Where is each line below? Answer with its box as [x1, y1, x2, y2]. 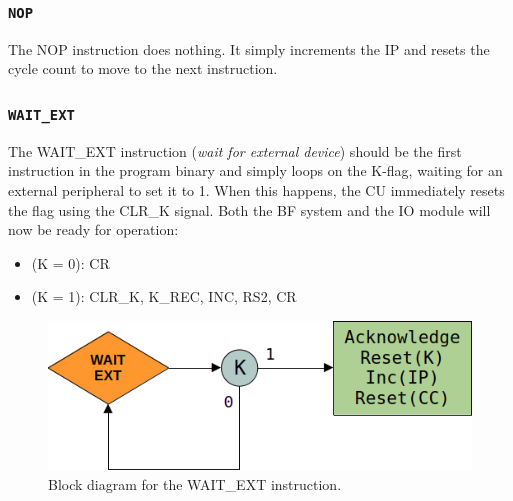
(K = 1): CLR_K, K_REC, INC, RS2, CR [31, 286, 297, 307]
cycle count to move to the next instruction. [8, 58, 278, 79]
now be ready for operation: [8, 219, 179, 240]
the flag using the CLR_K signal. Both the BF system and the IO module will [8, 199, 491, 220]
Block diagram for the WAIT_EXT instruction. [48, 473, 342, 494]
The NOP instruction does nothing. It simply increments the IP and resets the [8, 38, 490, 59]
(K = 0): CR [31, 252, 110, 273]
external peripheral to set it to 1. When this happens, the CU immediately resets [8, 179, 505, 200]
